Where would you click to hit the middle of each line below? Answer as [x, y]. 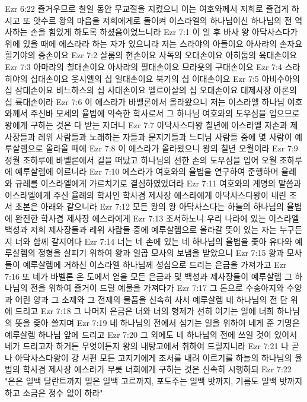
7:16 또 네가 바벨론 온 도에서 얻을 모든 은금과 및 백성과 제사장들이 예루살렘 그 [148, 276]
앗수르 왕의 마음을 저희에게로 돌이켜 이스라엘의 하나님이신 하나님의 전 [162, 20]
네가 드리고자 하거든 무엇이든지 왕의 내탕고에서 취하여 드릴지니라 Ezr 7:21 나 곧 [152, 346]
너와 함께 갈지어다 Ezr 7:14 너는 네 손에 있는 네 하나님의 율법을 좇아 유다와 [153, 241]
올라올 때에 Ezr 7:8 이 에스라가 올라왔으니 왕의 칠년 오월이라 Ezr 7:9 [172, 148]
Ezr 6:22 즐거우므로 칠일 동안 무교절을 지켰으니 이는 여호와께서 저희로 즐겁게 [147, 8]
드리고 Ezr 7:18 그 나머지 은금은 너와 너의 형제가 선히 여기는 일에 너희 [145, 311]
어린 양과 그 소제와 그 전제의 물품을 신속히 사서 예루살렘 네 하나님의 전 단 [151, 299]
